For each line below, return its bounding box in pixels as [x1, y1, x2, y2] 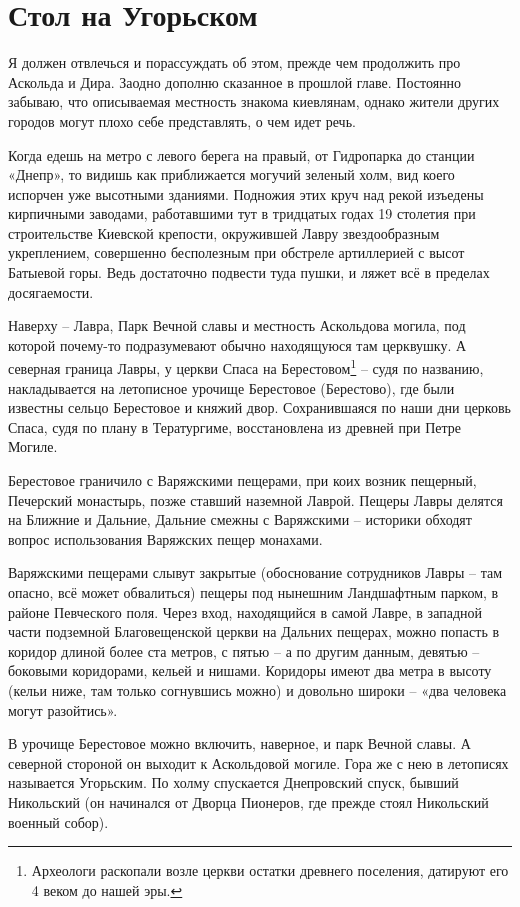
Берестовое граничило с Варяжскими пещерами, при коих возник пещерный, [8, 470, 477, 491]
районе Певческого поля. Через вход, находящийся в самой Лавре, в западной [8, 601, 482, 622]
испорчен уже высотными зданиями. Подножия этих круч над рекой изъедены [8, 183, 484, 204]
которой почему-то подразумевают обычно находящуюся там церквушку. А [8, 334, 467, 355]
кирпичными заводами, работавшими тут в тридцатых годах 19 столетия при [8, 203, 476, 224]
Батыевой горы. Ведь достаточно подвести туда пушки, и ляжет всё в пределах [8, 262, 490, 283]
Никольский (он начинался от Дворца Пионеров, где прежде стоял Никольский [8, 791, 489, 812]
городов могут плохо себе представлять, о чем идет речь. [8, 110, 356, 131]
